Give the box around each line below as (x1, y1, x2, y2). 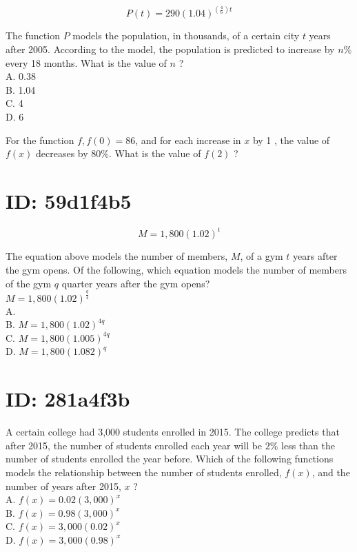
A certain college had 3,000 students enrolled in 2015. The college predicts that (6, 425, 340, 439)
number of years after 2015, (6, 478, 121, 493)
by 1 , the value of (252, 132, 330, 147)
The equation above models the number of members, (6, 249, 228, 263)
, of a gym (240, 249, 283, 263)
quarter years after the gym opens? (61, 276, 210, 290)
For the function (6, 132, 74, 147)
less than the (281, 438, 336, 452)
